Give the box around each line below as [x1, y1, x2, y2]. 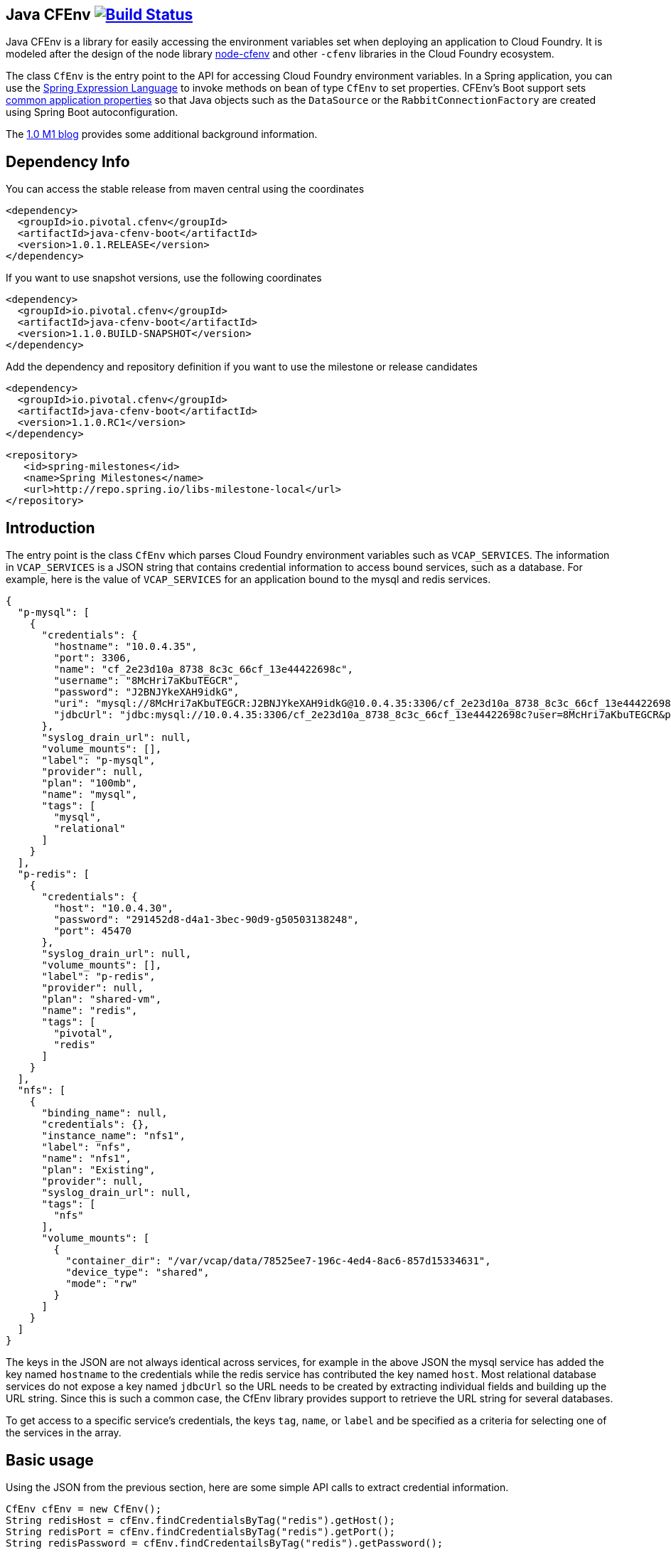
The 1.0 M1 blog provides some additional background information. [6, 128, 318, 141]
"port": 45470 [53, 925, 132, 937]
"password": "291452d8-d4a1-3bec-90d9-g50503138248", [53, 914, 360, 926]
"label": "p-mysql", [41, 754, 156, 767]
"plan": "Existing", [41, 1164, 156, 1176]
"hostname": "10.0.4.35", [53, 641, 198, 653]
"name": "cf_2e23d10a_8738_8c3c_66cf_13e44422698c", [53, 663, 353, 676]
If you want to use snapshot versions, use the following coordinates [6, 272, 322, 284]
